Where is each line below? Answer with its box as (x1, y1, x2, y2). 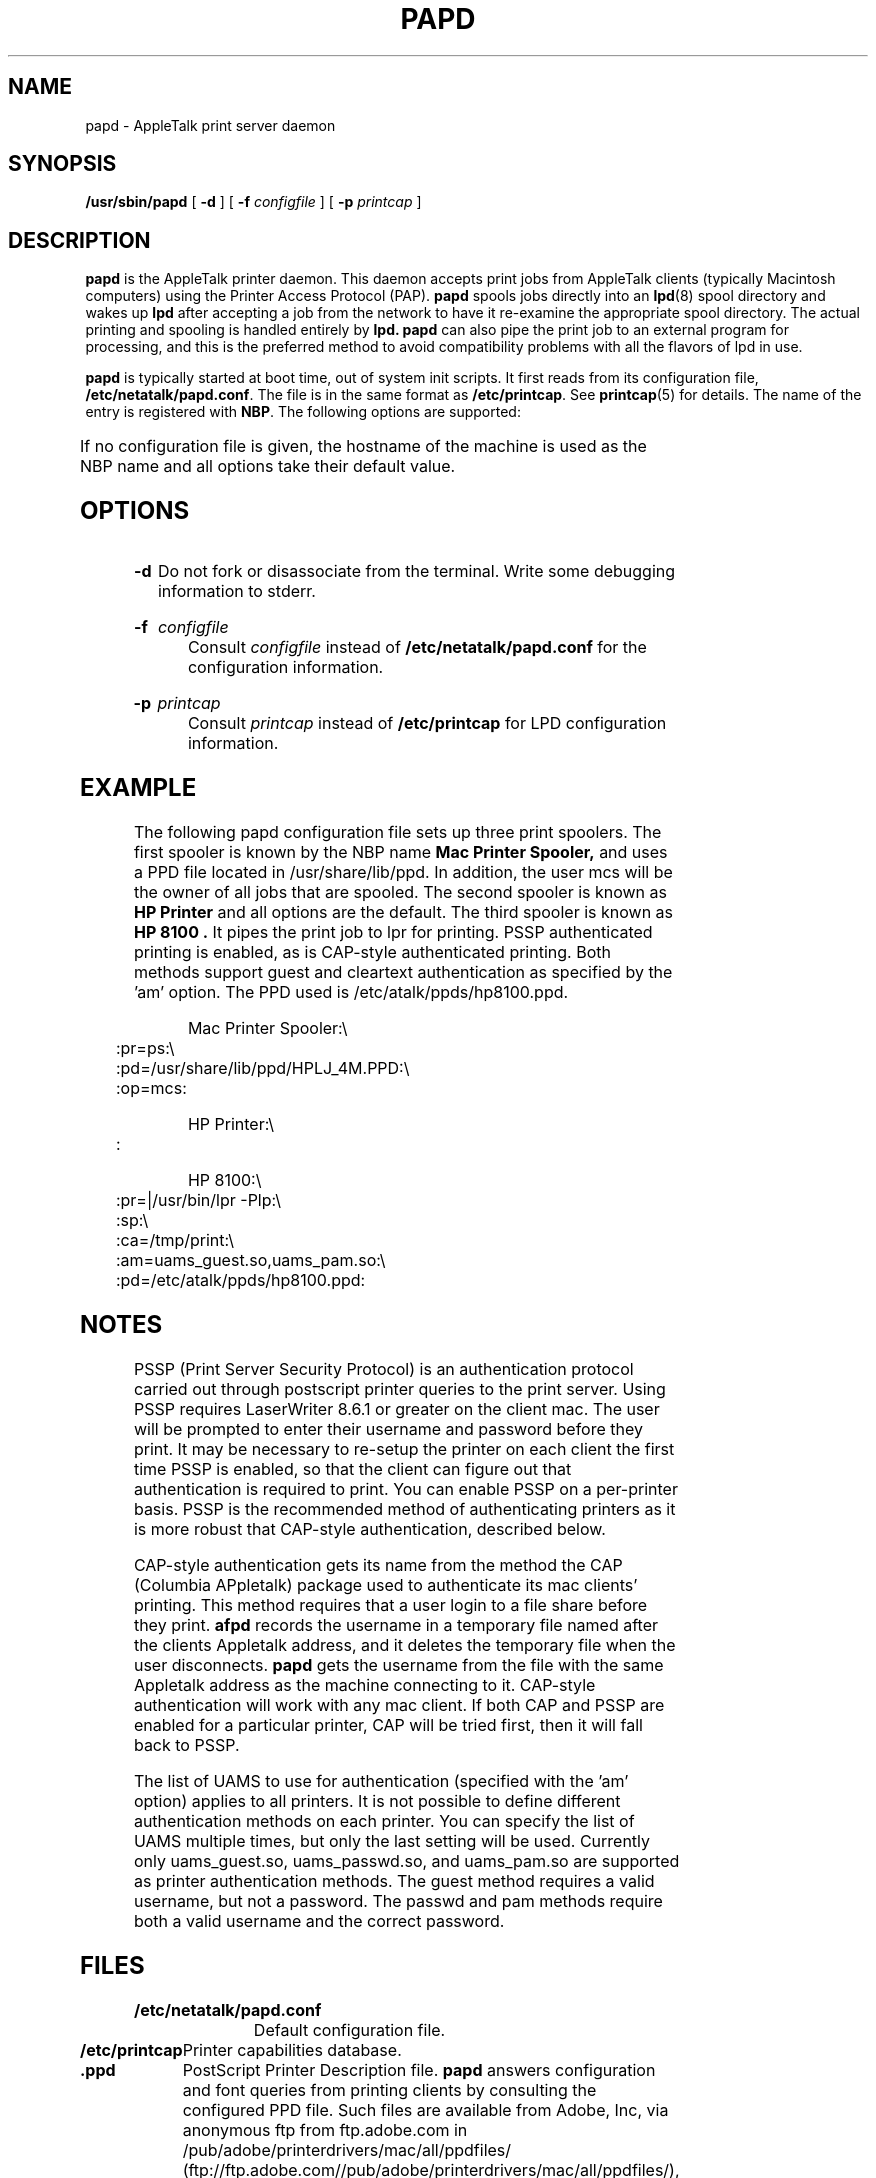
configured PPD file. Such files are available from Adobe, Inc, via (182, 2099, 669, 2120)
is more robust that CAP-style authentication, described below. (133, 1518, 606, 1539)
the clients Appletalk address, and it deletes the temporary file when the (133, 1634, 676, 1655)
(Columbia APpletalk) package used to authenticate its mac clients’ (133, 1574, 638, 1595)
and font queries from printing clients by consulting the (182, 2079, 597, 2100)
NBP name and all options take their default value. (79, 456, 456, 477)
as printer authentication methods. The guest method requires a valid (133, 1870, 655, 1891)
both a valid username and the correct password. (133, 1910, 505, 1931)
